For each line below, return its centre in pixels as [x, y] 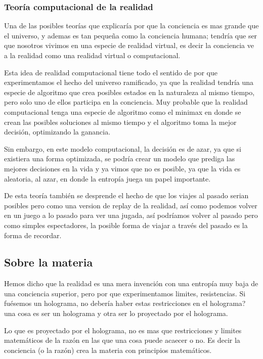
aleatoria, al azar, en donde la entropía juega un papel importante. [107, 178]
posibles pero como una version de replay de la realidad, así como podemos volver [131, 205]
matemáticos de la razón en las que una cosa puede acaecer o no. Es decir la [122, 340]
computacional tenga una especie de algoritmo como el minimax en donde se [123, 111]
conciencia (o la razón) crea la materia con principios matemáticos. [108, 350]
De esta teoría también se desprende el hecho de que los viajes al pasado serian [126, 195]
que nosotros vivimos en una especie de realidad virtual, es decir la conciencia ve [129, 45]
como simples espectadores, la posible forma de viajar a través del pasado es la [126, 225]
